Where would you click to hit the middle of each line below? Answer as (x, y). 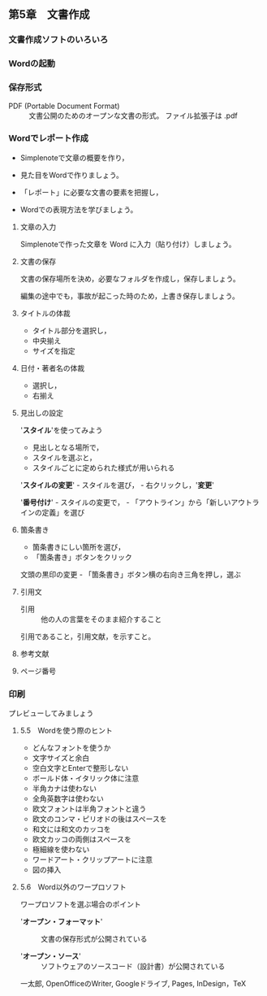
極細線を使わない (61, 850)
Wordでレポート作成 (49, 138)
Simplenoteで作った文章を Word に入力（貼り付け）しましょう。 (128, 244)
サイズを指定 (54, 350)
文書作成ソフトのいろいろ (58, 40)
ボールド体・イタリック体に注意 (86, 778)
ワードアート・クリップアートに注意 (92, 859)
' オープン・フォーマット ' (61, 922)
